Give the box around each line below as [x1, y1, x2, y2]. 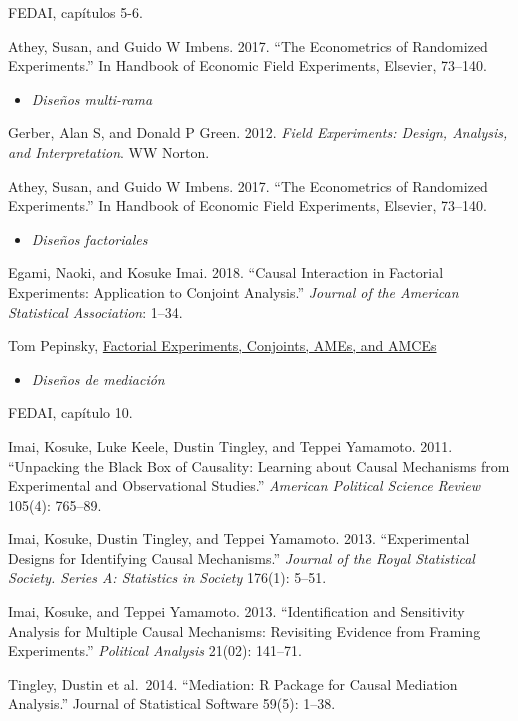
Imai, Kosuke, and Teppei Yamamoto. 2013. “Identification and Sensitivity [8, 601, 465, 622]
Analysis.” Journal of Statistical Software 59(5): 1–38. [8, 693, 336, 714]
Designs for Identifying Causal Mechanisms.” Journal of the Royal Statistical [8, 547, 475, 568]
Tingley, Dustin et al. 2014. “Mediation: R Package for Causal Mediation [8, 673, 458, 694]
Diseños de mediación [31, 368, 165, 389]
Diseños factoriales [31, 228, 148, 249]
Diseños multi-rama [31, 88, 153, 109]
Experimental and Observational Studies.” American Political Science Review [8, 475, 481, 496]
